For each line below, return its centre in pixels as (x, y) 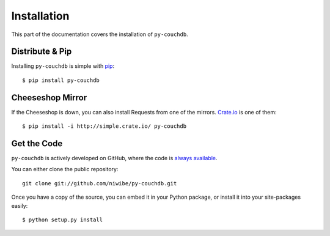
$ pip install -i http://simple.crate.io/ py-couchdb (104, 126)
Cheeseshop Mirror (49, 98)
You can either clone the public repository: (65, 169)
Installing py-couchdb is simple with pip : (63, 66)
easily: (20, 205)
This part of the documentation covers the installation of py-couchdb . (100, 34)
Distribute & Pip (42, 52)
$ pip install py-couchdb (61, 80)
